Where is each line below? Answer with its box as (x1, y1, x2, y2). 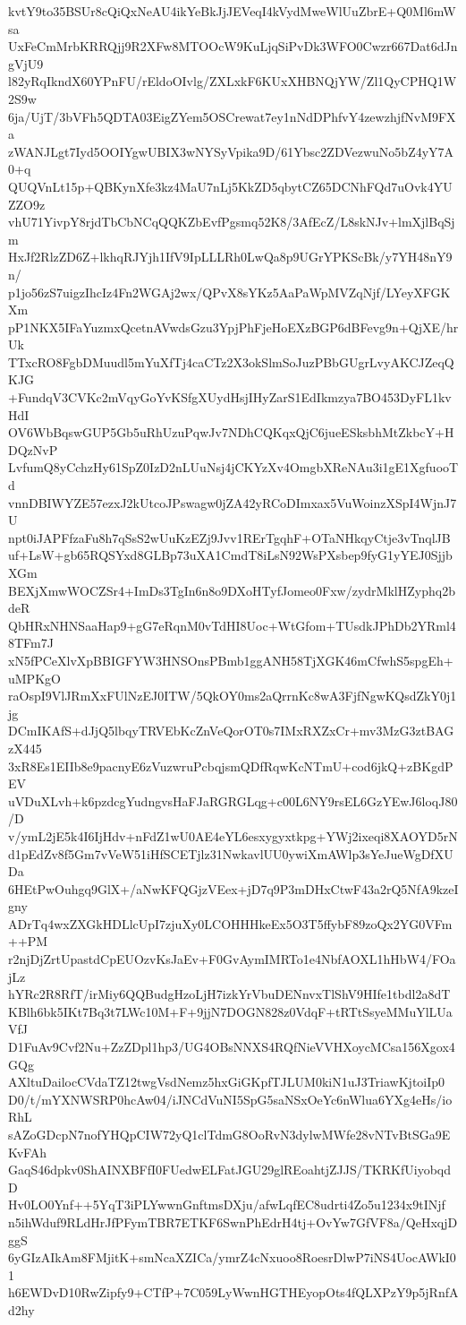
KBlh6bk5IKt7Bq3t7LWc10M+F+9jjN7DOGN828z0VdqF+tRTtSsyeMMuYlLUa (8, 1002, 453, 1020)
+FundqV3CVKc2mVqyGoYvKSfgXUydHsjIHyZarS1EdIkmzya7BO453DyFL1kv (8, 388, 452, 407)
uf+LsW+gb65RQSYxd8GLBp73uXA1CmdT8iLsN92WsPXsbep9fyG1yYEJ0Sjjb (8, 546, 453, 564)
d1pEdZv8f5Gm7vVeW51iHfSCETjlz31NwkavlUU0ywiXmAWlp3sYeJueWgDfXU (8, 844, 453, 863)
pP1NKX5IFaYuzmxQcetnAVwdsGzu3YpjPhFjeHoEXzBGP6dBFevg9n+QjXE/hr (8, 317, 459, 336)
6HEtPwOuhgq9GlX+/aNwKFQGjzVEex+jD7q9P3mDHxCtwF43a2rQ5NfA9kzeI (8, 879, 459, 898)
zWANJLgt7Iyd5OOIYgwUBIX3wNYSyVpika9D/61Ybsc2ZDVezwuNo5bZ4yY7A (8, 142, 454, 160)
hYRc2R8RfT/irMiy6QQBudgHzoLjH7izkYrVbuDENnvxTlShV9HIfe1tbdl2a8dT (8, 985, 451, 1003)
